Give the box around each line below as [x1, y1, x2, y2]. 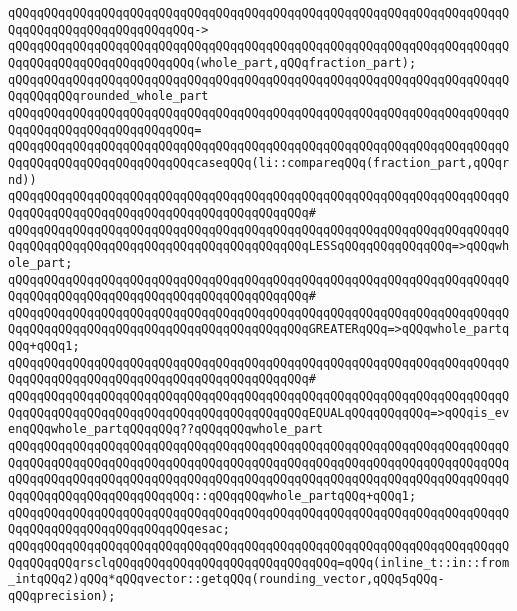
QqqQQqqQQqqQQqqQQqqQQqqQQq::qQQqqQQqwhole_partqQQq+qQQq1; [8, 489, 417, 504]
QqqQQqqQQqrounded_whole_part [8, 89, 209, 104]
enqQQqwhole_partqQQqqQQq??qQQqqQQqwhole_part [8, 422, 323, 437]
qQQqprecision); [8, 588, 116, 603]
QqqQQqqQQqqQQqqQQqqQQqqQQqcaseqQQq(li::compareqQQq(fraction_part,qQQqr [8, 155, 510, 170]
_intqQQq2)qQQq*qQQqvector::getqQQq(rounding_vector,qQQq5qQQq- [8, 572, 445, 587]
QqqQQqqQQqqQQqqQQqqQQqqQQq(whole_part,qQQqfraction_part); [8, 55, 417, 70]
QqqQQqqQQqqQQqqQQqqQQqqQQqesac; [8, 522, 230, 537]
